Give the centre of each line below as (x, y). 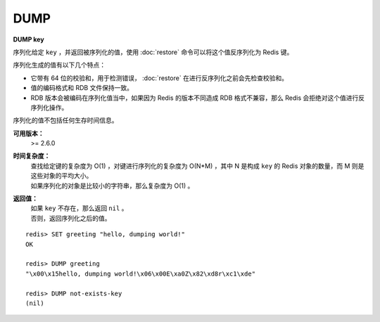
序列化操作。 (49, 107)
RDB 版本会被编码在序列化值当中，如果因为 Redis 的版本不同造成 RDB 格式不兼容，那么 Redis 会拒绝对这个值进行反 (198, 98)
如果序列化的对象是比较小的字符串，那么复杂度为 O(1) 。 (112, 186)
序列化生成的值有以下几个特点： (59, 65)
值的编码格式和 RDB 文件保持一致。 (82, 88)
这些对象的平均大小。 (62, 176)
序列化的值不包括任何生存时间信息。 (65, 120)
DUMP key (29, 39)
